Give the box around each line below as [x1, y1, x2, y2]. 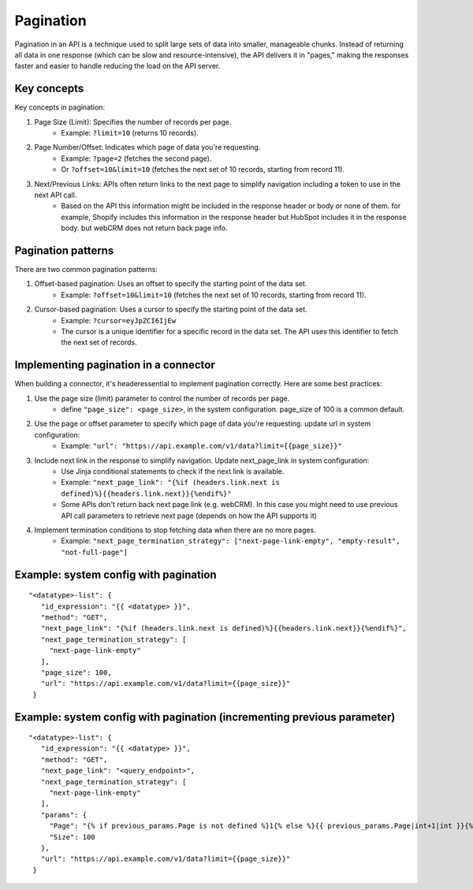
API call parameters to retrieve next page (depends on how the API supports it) [61, 511, 317, 520]
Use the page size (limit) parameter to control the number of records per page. [34, 393, 290, 403]
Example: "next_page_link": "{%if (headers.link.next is [61, 478, 280, 487]
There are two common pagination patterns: [14, 265, 158, 274]
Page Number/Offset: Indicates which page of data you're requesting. [34, 143, 261, 152]
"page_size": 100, [40, 668, 112, 677]
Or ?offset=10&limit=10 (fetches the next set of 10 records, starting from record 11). [61, 165, 345, 174]
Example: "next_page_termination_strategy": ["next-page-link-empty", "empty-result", [61, 536, 401, 546]
